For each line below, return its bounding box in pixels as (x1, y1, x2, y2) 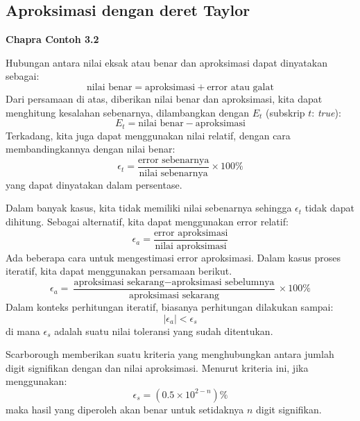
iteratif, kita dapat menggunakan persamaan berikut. (6, 264, 232, 278)
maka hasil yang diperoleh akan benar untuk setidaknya (6, 402, 244, 416)
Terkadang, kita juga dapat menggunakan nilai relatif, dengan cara (6, 128, 291, 142)
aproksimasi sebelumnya (171, 277, 275, 287)
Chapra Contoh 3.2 (6, 32, 99, 46)
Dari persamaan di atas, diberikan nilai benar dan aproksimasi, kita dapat (6, 91, 323, 105)
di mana (6, 323, 40, 338)
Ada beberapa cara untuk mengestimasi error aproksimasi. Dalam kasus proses (6, 250, 341, 264)
